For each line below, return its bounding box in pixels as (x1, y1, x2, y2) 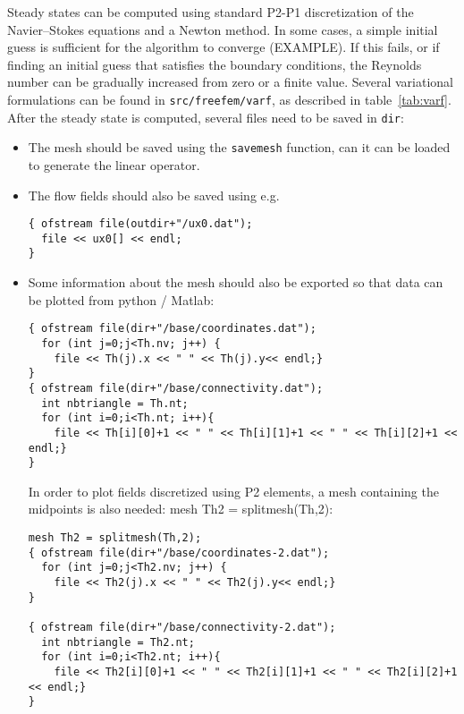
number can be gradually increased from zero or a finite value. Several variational (7, 72, 453, 91)
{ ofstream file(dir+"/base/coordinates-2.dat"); (28, 546, 330, 559)
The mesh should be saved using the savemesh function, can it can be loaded (28, 138, 451, 157)
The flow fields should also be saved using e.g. (28, 185, 280, 204)
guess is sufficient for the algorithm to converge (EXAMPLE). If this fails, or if (7, 38, 440, 56)
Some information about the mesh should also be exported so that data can (28, 273, 443, 292)
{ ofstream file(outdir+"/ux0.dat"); (28, 217, 253, 231)
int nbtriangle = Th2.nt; (41, 635, 195, 649)
